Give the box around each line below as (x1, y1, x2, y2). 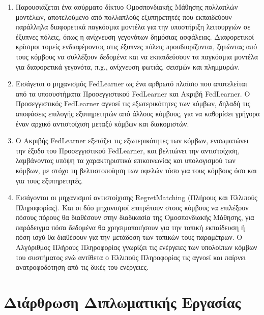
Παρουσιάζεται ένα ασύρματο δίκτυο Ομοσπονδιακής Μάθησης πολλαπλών (15, 2, 238, 12)
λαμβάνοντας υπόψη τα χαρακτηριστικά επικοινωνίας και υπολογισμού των (15, 155, 236, 166)
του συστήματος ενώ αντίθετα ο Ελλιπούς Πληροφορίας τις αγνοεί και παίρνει (15, 251, 246, 262)
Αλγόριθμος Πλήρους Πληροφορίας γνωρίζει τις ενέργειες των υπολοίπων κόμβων (15, 242, 257, 253)
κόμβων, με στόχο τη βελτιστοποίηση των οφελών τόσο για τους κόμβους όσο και (15, 165, 257, 175)
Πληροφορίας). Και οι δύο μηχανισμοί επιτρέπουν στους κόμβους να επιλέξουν (15, 202, 249, 212)
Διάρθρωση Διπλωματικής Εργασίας (4, 292, 241, 312)
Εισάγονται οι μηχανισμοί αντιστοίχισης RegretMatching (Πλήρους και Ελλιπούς (15, 192, 257, 203)
